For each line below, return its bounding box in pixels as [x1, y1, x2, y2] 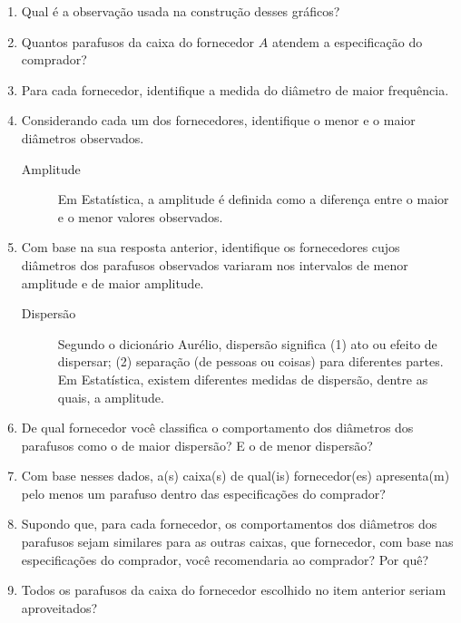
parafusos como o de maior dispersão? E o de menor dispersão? [21, 435, 373, 454]
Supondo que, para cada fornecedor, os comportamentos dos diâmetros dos [21, 514, 437, 533]
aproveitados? [21, 598, 98, 617]
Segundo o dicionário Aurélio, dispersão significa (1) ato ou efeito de [57, 334, 437, 353]
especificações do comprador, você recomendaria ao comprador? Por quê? [21, 550, 428, 569]
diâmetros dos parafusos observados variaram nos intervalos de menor [21, 255, 408, 274]
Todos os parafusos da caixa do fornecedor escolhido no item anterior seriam [21, 580, 446, 599]
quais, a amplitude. [57, 387, 164, 406]
